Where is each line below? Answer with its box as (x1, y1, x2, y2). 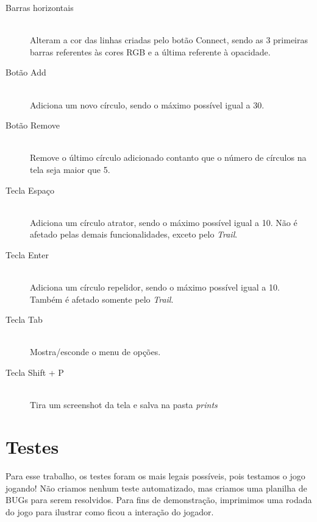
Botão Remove (5, 119, 60, 132)
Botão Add (5, 66, 46, 79)
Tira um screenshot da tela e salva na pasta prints (30, 398, 218, 411)
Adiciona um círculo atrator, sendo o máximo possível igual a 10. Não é (30, 216, 297, 228)
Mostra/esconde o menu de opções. (30, 345, 161, 358)
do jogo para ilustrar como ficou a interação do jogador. (5, 505, 214, 518)
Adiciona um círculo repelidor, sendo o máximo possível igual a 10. (30, 281, 280, 294)
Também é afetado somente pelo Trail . (30, 292, 174, 305)
